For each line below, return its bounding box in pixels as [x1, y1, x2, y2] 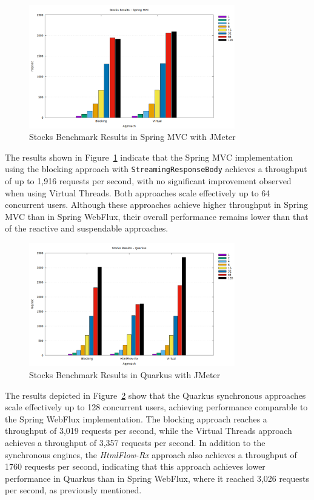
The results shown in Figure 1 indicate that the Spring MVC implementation [5, 150, 293, 163]
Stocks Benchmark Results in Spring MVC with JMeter [29, 130, 236, 143]
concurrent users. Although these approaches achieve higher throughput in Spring [5, 198, 308, 211]
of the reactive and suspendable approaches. [5, 222, 169, 235]
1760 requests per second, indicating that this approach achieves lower [5, 460, 266, 473]
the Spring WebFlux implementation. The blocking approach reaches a [5, 412, 267, 425]
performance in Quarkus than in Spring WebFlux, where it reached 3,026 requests [5, 472, 310, 484]
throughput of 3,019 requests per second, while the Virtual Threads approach [5, 424, 292, 437]
